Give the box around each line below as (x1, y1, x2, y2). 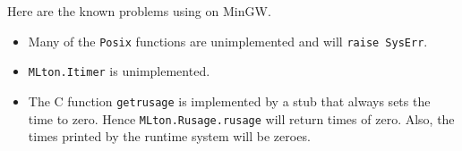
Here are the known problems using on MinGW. (7, 2, 271, 20)
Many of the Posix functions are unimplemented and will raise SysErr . (28, 31, 428, 50)
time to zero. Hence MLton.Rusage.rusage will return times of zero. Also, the (28, 109, 455, 128)
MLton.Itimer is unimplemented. (28, 62, 210, 80)
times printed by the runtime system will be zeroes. (28, 127, 311, 146)
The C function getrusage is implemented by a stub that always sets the (28, 91, 431, 110)
